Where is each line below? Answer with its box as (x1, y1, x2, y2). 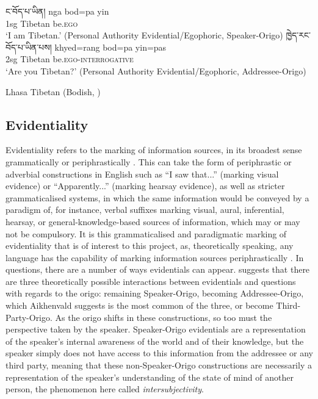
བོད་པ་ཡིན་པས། (5, 40, 52, 53)
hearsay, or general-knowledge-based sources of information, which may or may (5, 215, 300, 228)
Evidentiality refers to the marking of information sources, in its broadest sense (5, 143, 302, 156)
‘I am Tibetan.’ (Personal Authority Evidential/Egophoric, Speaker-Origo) (5, 29, 283, 41)
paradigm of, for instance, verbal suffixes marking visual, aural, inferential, (5, 203, 284, 216)
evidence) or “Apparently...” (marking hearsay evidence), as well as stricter (5, 179, 285, 192)
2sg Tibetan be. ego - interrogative (5, 52, 134, 65)
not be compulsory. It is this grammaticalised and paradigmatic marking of (5, 227, 287, 240)
